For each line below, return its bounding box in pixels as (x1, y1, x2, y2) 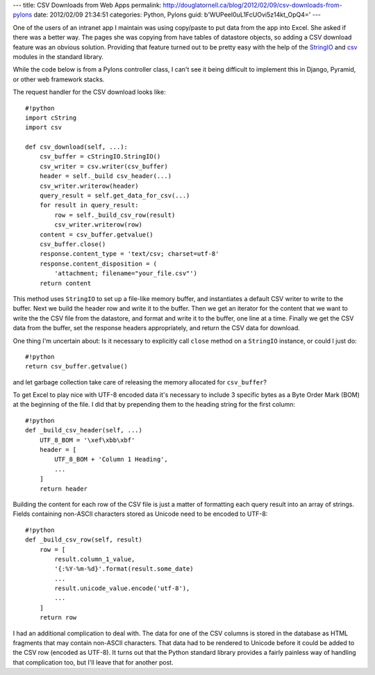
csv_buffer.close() (39, 240, 106, 248)
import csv (25, 124, 62, 131)
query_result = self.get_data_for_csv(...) (39, 192, 190, 200)
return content (39, 279, 92, 287)
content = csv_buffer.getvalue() (39, 230, 154, 238)
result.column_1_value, (54, 555, 135, 563)
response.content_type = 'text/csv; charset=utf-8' (39, 250, 219, 258)
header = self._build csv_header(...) (39, 172, 172, 180)
